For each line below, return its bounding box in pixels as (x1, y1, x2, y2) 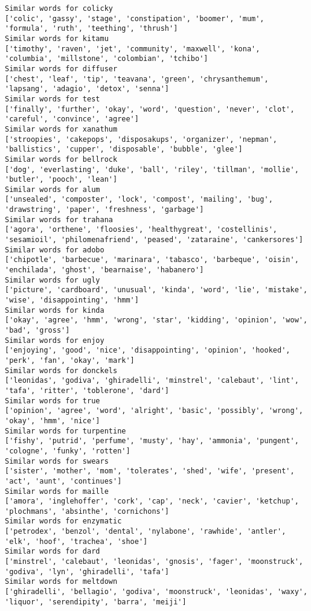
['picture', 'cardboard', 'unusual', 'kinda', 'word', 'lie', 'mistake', (5, 286, 308, 295)
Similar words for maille (5, 487, 109, 496)
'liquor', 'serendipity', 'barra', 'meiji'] (5, 597, 187, 606)
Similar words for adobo (5, 245, 104, 254)
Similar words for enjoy (5, 336, 104, 345)
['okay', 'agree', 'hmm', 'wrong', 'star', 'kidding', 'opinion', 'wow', (5, 316, 308, 325)
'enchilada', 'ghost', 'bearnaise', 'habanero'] (5, 266, 204, 275)
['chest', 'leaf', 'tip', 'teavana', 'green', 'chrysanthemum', (5, 74, 269, 83)
